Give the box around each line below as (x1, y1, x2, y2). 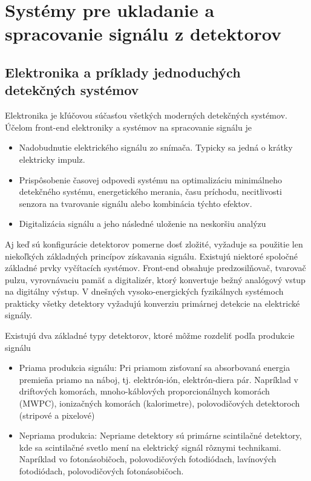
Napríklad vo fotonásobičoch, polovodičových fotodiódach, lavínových (19, 453, 277, 465)
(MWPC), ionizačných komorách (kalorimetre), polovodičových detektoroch (19, 397, 300, 410)
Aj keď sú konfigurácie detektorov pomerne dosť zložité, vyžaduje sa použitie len (5, 237, 303, 250)
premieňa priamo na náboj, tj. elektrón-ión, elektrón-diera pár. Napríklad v (19, 373, 298, 385)
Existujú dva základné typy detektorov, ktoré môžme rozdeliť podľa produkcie (5, 329, 295, 342)
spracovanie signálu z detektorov (5, 21, 282, 46)
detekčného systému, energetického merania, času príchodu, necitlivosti (19, 185, 282, 198)
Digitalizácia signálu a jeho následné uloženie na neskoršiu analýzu (19, 217, 266, 230)
